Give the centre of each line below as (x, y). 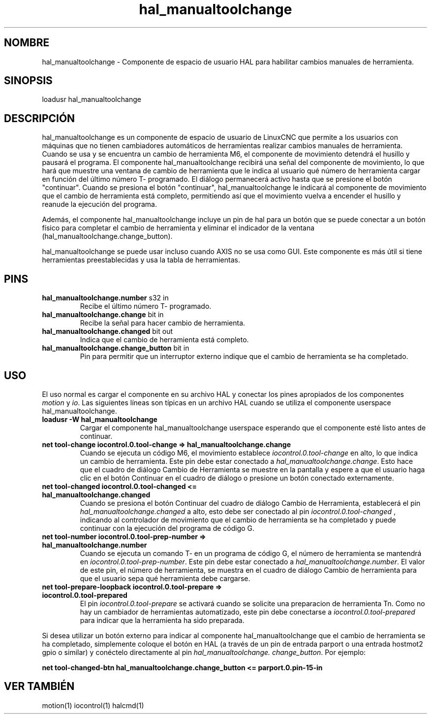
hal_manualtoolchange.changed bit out (107, 331)
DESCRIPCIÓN (40, 118)
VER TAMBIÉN (39, 686)
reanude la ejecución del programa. (99, 204)
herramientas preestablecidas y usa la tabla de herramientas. (141, 260)
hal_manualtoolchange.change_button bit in (116, 348)
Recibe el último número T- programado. (146, 306)
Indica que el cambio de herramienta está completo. (164, 340)
